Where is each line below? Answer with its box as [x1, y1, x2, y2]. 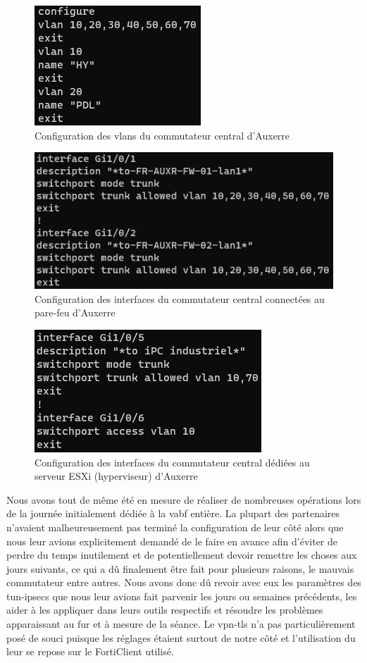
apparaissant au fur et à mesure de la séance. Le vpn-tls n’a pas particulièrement [6, 616, 356, 631]
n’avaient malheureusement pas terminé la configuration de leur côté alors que [6, 519, 344, 534]
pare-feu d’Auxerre [35, 305, 116, 320]
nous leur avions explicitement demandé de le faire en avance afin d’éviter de [6, 533, 338, 548]
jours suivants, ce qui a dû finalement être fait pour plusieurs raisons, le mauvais [6, 561, 354, 576]
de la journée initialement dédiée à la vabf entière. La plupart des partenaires [6, 506, 340, 521]
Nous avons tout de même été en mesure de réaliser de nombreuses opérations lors [6, 492, 361, 507]
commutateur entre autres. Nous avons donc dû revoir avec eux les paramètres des [6, 575, 361, 590]
